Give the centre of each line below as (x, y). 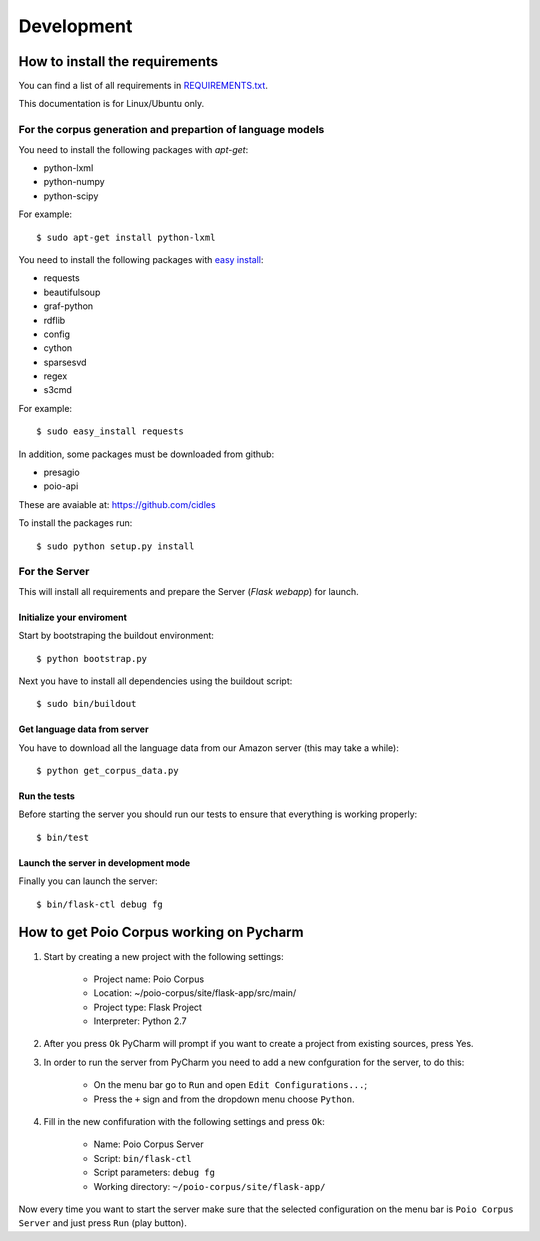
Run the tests (46, 796)
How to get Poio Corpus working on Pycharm (161, 932)
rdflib (54, 320)
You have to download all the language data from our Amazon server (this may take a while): (208, 747)
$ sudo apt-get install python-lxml (126, 237)
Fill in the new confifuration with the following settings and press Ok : (184, 1122)
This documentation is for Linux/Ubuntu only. (111, 104)
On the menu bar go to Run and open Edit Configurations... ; (230, 1085)
